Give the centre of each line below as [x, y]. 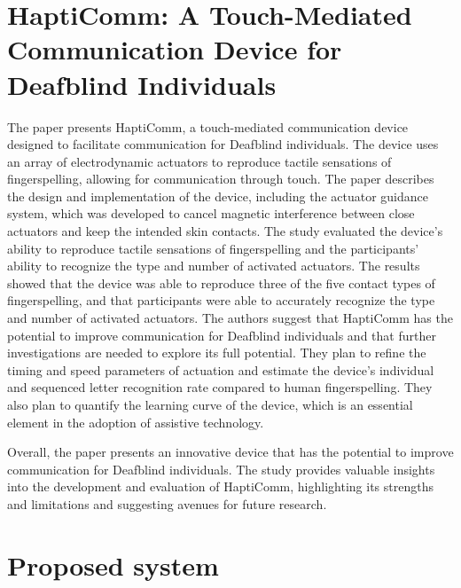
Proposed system [113, 564]
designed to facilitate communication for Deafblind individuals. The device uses [223, 144]
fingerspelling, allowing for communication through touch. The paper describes [221, 179]
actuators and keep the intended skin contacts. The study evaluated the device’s [225, 231]
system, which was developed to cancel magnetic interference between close [211, 213]
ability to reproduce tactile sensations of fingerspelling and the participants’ [213, 248]
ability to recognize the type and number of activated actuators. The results [214, 266]
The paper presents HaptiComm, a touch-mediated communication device [208, 126]
